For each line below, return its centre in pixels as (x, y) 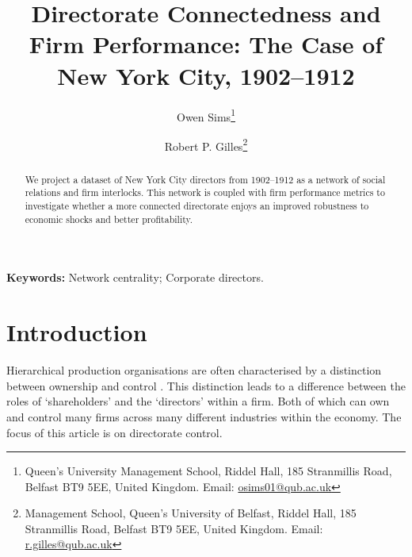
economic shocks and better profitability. (109, 219)
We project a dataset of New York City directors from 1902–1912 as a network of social (205, 179)
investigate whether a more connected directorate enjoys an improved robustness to (197, 206)
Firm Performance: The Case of (206, 44)
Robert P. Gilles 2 (206, 144)
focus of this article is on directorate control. (114, 432)
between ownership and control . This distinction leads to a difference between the (206, 385)
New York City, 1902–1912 (206, 75)
